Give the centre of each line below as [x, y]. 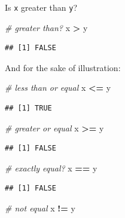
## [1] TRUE [28, 108]
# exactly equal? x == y [51, 168]
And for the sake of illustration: [63, 67]
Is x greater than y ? [41, 7]
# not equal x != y [40, 208]
